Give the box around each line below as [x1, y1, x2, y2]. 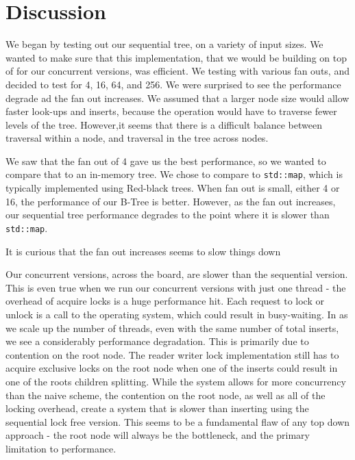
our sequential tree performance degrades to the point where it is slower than [5, 207, 330, 222]
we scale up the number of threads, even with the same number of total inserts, [5, 320, 339, 335]
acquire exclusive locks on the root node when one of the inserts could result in [5, 361, 338, 375]
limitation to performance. [5, 441, 117, 455]
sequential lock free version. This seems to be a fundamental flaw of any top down [5, 414, 350, 429]
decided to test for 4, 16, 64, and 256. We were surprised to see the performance [5, 77, 341, 91]
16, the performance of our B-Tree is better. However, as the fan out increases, [5, 194, 336, 208]
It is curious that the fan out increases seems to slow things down [5, 244, 281, 258]
